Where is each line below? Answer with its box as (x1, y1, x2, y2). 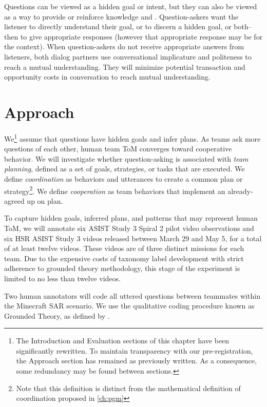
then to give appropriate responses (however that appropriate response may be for (4, 31, 263, 42)
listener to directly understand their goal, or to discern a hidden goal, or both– (4, 21, 252, 32)
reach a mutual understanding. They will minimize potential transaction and (4, 61, 245, 72)
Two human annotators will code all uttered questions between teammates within (4, 290, 260, 301)
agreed (4, 195, 25, 206)
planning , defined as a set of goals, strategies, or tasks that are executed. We (4, 163, 245, 174)
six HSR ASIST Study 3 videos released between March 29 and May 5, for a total (4, 232, 262, 243)
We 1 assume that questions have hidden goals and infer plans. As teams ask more (4, 131, 261, 144)
